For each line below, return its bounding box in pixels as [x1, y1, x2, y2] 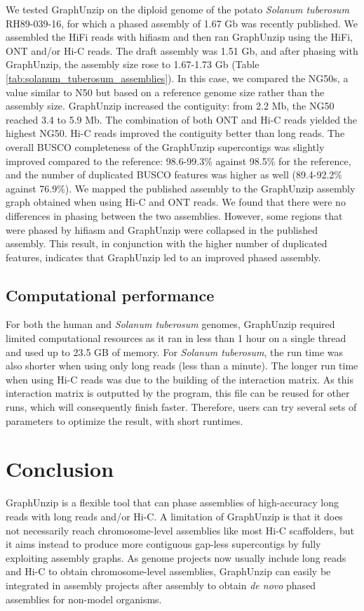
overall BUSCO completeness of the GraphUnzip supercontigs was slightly [6, 139, 325, 154]
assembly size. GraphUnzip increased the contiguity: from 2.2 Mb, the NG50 [6, 98, 335, 113]
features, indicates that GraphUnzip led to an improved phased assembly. [6, 249, 321, 264]
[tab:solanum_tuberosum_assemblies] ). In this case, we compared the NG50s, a [6, 70, 349, 85]
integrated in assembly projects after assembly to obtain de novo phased [6, 577, 316, 592]
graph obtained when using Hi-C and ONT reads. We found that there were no [6, 195, 346, 209]
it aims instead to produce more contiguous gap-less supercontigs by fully [6, 537, 321, 551]
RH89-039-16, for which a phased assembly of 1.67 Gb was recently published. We [6, 15, 358, 30]
